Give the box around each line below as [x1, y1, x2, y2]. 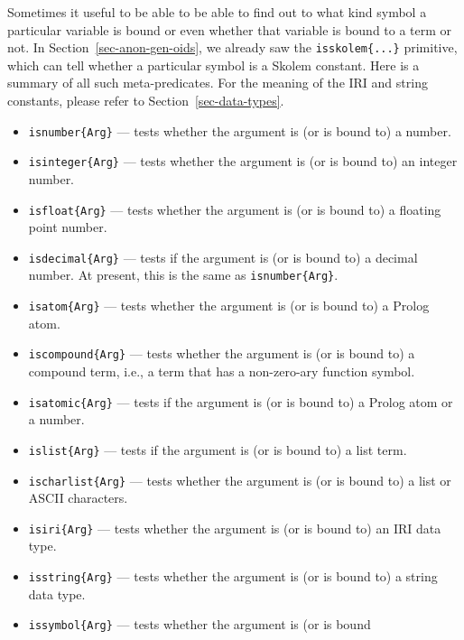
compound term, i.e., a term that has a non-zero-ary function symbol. [28, 362, 415, 380]
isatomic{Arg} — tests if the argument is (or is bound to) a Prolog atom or [28, 392, 453, 411]
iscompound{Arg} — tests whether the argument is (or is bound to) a [28, 344, 415, 363]
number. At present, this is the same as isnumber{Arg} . [28, 265, 339, 284]
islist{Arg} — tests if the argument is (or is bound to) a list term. [28, 440, 407, 459]
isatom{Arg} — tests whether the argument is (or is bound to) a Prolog [28, 296, 430, 315]
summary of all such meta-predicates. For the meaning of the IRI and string [7, 73, 428, 92]
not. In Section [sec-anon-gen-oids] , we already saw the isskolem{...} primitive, [7, 38, 458, 57]
